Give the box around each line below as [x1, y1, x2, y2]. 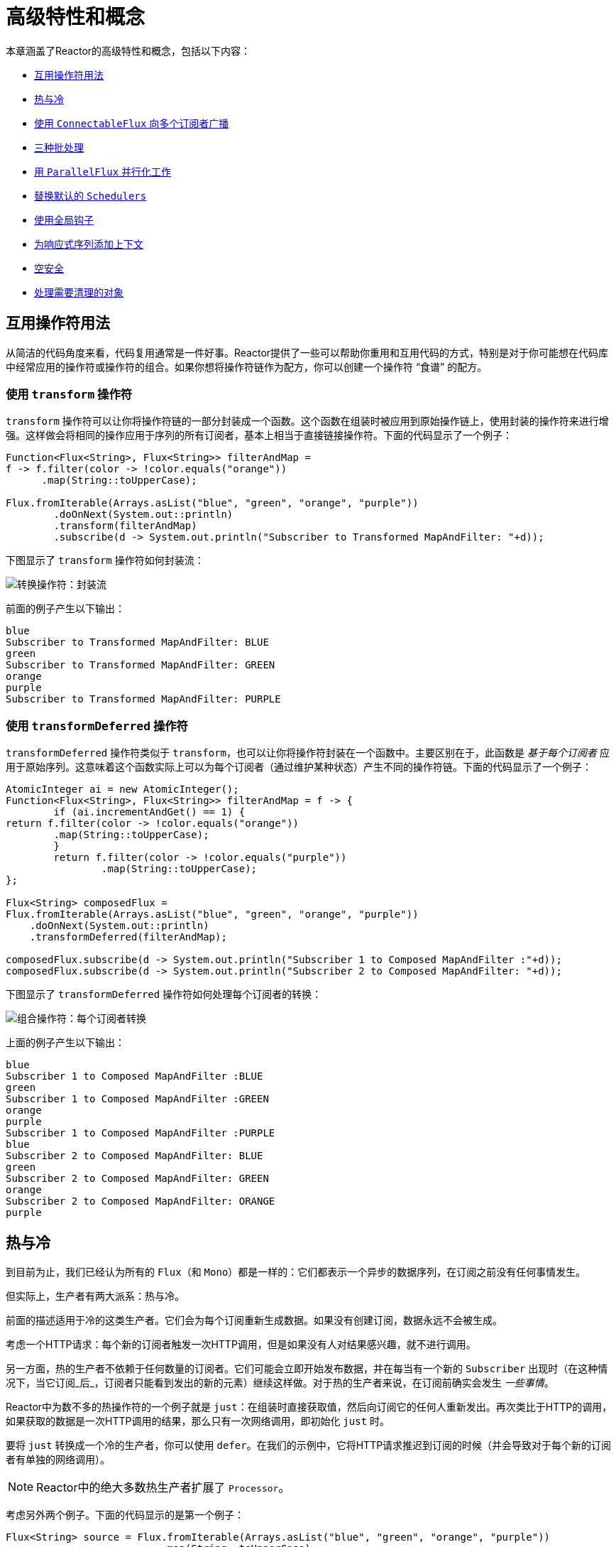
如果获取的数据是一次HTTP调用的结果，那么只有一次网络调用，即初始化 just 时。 [6, 1414, 390, 1427]
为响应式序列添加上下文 [34, 237, 143, 250]
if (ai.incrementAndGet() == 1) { [53, 806, 246, 818]
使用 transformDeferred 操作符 [6, 718, 188, 733]
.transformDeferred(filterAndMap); [29, 931, 227, 943]
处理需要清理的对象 [34, 286, 123, 298]
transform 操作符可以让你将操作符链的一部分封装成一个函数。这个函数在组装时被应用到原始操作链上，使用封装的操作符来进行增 [6, 415, 609, 428]
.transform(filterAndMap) [53, 520, 197, 532]
